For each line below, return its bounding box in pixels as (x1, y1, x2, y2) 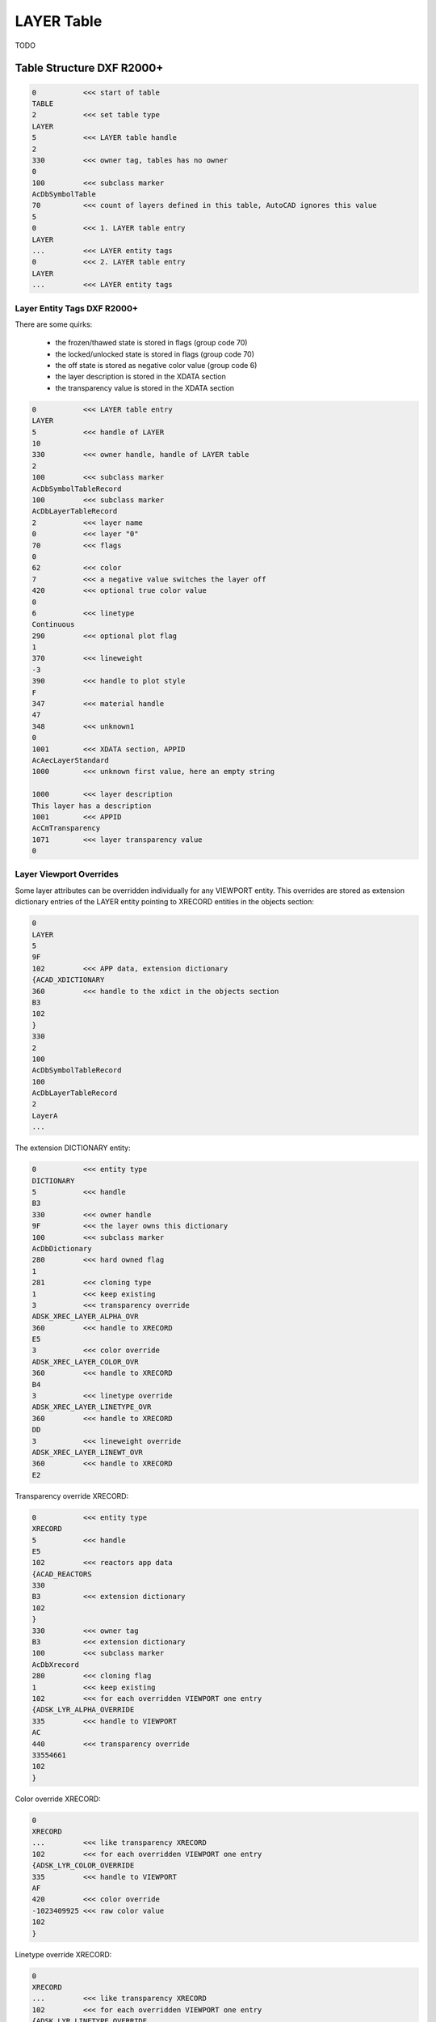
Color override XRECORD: (15, 1794, 101, 1804)
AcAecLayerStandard (31, 755, 109, 764)
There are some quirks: (15, 319, 93, 329)
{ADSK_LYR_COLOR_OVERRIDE (31, 1861, 135, 1870)
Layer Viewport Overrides (15, 869, 119, 880)
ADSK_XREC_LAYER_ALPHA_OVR (31, 1312, 139, 1322)
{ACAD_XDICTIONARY (31, 975, 105, 984)
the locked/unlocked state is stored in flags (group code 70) (55, 349, 254, 359)
